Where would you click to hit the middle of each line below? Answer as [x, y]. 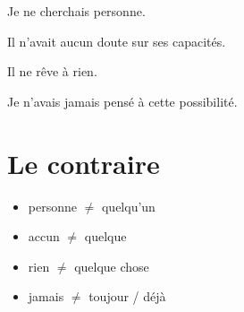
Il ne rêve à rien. [52, 71]
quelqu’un [128, 206]
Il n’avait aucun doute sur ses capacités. [117, 41]
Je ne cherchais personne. [76, 11]
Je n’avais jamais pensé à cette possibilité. [122, 101]
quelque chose [112, 266]
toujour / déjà [127, 296]
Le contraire [84, 163]
